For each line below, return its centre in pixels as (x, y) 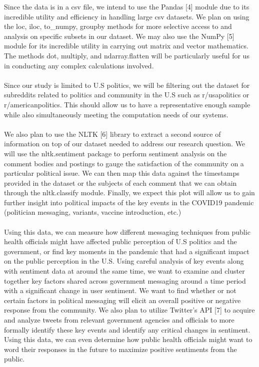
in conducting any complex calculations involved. (79, 65)
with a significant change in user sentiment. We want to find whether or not (120, 290)
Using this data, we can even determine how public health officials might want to (128, 339)
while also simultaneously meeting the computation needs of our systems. (116, 114)
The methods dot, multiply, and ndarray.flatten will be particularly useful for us (127, 55)
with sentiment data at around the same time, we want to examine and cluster (124, 271)
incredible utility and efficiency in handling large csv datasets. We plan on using (127, 16)
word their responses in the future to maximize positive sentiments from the (120, 349)
